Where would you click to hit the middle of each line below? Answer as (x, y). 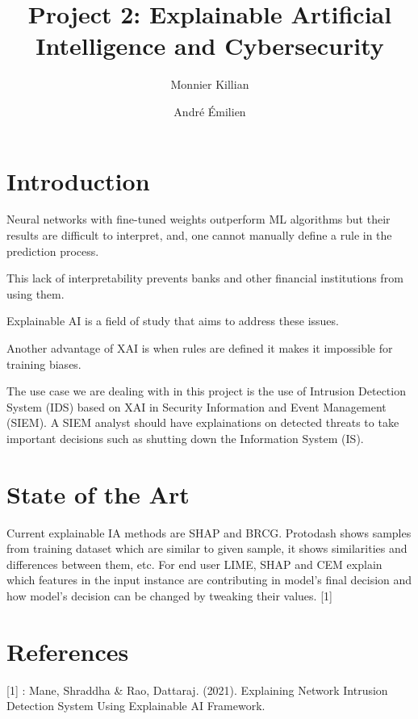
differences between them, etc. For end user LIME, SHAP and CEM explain (194, 564)
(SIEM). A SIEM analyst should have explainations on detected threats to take (203, 422)
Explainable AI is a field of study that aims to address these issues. (173, 321)
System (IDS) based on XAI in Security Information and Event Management (196, 406)
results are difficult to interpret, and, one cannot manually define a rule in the (199, 235)
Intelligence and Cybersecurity (210, 46)
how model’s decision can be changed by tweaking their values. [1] (169, 596)
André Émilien (210, 111)
